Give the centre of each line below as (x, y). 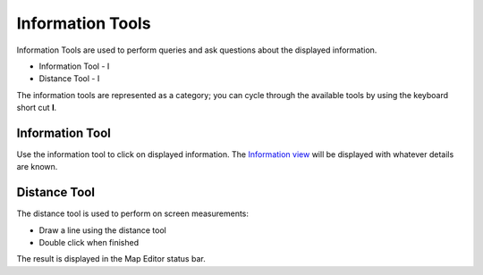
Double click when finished (89, 243)
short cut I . (37, 108)
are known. (37, 167)
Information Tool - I (74, 66)
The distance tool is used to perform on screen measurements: (133, 213)
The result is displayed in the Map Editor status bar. (111, 259)
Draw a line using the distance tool (103, 230)
